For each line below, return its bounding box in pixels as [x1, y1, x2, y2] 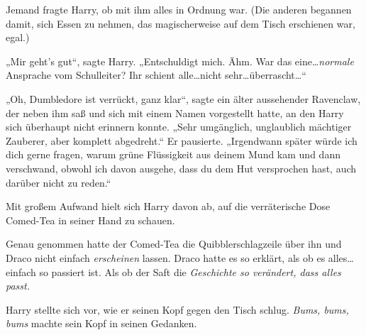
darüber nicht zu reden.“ [6, 175, 111, 190]
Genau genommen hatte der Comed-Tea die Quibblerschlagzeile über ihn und [6, 236, 342, 251]
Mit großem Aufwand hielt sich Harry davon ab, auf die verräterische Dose [6, 199, 331, 214]
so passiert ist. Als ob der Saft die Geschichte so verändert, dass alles [39, 264, 341, 279]
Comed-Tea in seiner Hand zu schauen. [6, 212, 175, 227]
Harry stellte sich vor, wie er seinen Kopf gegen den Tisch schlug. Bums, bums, [6, 302, 349, 317]
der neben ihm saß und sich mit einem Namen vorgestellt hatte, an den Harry [6, 105, 344, 120]
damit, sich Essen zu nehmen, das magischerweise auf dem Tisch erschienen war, [6, 16, 355, 31]
